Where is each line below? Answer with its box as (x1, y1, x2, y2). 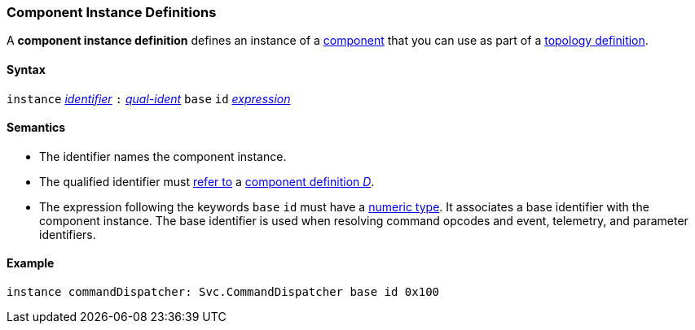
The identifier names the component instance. (39, 149, 287, 163)
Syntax (7, 62, 46, 76)
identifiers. (39, 227, 96, 241)
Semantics (7, 120, 66, 135)
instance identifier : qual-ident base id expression (7, 91, 291, 106)
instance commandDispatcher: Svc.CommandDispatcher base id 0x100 (7, 285, 440, 299)
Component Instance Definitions (7, 4, 217, 20)
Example (7, 256, 55, 271)
